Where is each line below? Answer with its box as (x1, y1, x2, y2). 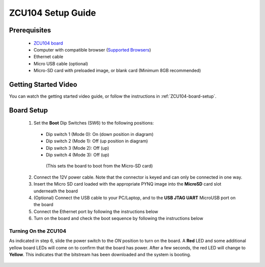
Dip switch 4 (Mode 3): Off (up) (46, 152, 109, 158)
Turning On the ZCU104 (9, 227, 66, 234)
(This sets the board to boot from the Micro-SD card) (46, 163, 153, 169)
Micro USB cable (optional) (33, 60, 88, 66)
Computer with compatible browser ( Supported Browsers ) (33, 47, 152, 53)
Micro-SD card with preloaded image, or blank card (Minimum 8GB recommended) (33, 68, 201, 74)
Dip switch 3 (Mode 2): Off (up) (46, 145, 109, 151)
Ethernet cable (33, 54, 63, 60)
